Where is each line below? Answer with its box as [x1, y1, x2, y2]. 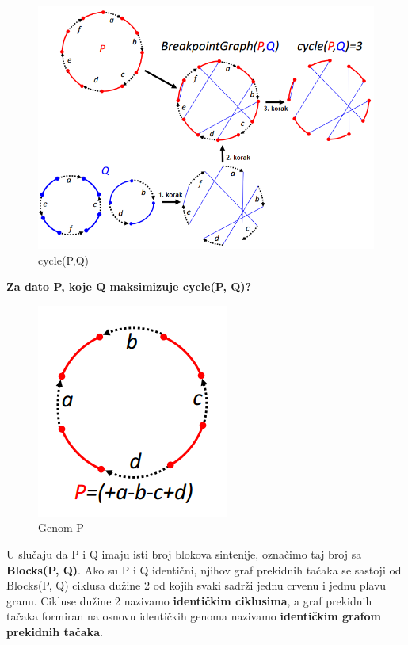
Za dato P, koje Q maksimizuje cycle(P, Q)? [6, 278, 252, 295]
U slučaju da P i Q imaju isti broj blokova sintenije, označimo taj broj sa [6, 546, 362, 563]
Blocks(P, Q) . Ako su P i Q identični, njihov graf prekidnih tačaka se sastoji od [6, 561, 402, 578]
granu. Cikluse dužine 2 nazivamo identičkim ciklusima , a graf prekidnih [6, 592, 372, 609]
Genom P [38, 519, 84, 536]
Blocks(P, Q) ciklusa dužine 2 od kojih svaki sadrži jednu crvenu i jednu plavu [6, 577, 387, 593]
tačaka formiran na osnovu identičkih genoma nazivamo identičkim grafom [6, 608, 381, 624]
